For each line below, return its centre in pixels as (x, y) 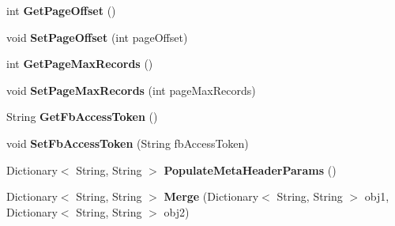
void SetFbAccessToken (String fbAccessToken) (128, 143)
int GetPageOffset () (61, 10)
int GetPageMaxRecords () (80, 64)
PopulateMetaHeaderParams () (250, 169)
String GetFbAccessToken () (82, 117)
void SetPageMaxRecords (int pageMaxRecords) (131, 90)
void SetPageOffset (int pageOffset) (97, 37)
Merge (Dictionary (211, 196)
